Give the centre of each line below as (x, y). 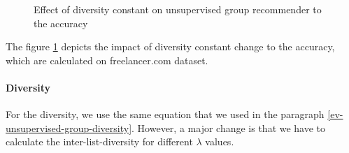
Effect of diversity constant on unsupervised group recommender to (178, 9)
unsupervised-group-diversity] (69, 127)
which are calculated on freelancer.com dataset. (107, 60)
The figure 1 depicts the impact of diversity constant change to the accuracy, (170, 46)
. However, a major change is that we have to (229, 127)
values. (220, 141)
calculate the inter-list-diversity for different (99, 141)
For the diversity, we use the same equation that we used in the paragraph (165, 114)
